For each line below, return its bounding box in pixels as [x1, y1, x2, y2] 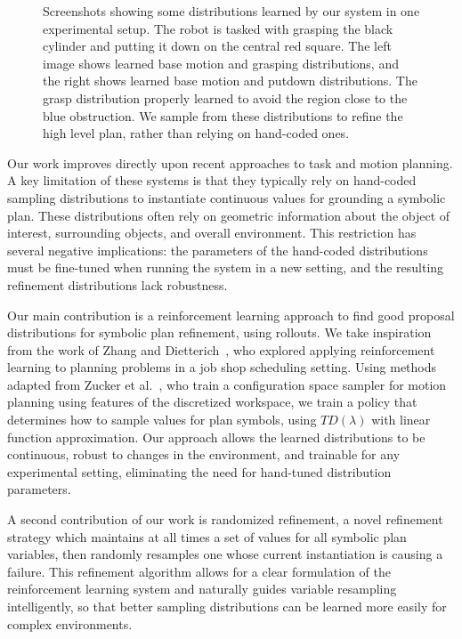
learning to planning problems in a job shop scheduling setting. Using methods [7, 358, 437, 376]
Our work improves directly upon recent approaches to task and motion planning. [7, 153, 453, 172]
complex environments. [7, 614, 133, 633]
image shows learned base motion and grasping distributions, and [43, 53, 399, 72]
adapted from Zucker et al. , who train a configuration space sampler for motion [7, 375, 447, 393]
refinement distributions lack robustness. [7, 275, 228, 294]
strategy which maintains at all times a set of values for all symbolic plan [7, 527, 407, 546]
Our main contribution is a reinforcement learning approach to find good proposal [7, 305, 455, 324]
